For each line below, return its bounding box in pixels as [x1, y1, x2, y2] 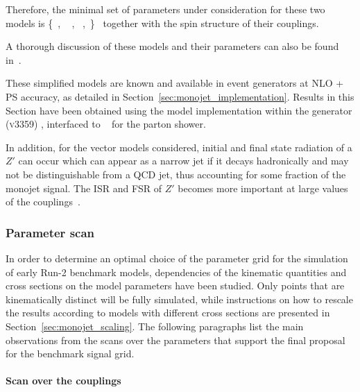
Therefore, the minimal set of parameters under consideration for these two [6, 2, 325, 16]
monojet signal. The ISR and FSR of [6, 180, 162, 195]
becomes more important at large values [178, 180, 348, 195]
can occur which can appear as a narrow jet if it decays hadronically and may [18, 153, 349, 168]
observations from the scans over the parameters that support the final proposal [6, 332, 345, 347]
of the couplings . [6, 194, 80, 209]
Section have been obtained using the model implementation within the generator [6, 103, 352, 117]
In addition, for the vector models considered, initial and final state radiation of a [6, 139, 352, 154]
